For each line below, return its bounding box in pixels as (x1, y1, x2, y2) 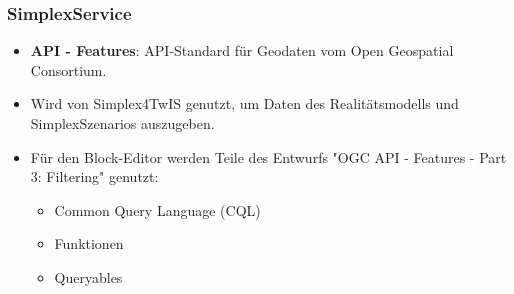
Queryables (54, 266, 123, 287)
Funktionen (54, 233, 124, 254)
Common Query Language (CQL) (54, 199, 261, 220)
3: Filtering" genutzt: (30, 166, 159, 187)
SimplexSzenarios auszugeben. (30, 113, 215, 133)
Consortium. (30, 59, 107, 80)
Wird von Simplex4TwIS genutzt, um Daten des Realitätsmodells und (30, 93, 459, 114)
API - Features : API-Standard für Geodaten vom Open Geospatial (30, 40, 454, 61)
